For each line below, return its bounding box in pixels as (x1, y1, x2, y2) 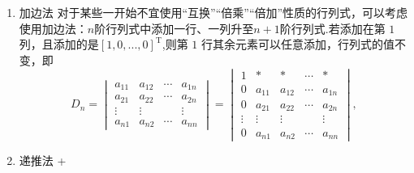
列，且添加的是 (19, 36, 99, 53)
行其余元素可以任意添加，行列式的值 (201, 36, 395, 53)
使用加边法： (19, 19, 88, 36)
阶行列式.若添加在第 (279, 19, 386, 36)
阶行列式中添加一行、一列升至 (94, 19, 254, 36)
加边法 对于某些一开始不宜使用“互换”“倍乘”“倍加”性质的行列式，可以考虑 (19, 4, 408, 20)
